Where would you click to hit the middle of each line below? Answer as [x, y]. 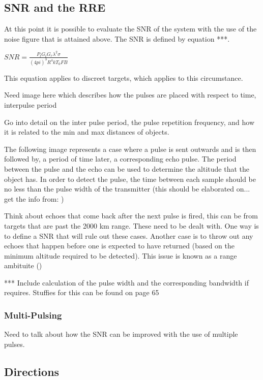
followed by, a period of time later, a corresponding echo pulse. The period [120, 159]
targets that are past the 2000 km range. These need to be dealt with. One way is [131, 225]
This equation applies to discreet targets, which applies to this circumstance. [124, 77]
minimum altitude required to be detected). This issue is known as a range [121, 255]
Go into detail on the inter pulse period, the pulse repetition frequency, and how [129, 122]
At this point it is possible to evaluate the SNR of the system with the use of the [130, 29]
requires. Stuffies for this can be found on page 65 [82, 292]
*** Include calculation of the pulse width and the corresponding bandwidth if [126, 282]
